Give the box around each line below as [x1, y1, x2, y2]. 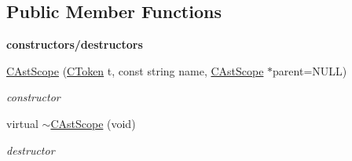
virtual [6, 115, 38, 131]
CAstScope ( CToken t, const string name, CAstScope [6, 62, 264, 79]
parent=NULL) [273, 62, 347, 79]
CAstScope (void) [50, 115, 136, 131]
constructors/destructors [6, 36, 143, 53]
